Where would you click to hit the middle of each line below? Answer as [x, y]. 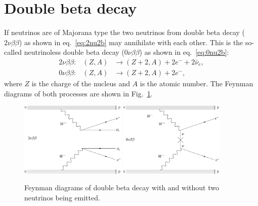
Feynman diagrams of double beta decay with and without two [122, 187]
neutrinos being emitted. [62, 197]
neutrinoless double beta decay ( [74, 52]
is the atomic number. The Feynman [197, 83]
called [13, 52]
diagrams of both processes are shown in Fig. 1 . [78, 93]
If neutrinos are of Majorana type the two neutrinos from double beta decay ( [124, 32]
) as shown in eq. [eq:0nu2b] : [184, 52]
